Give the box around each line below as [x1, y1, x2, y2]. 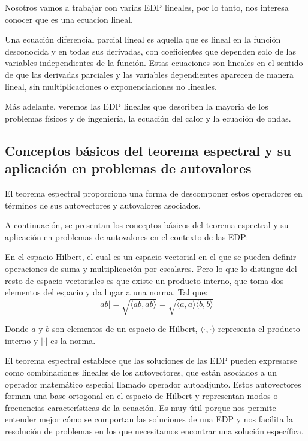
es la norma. [50, 334, 96, 346]
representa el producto [218, 322, 300, 335]
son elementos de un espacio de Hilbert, [52, 322, 198, 335]
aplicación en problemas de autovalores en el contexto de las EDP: [5, 230, 249, 243]
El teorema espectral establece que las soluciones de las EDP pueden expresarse [5, 354, 297, 367]
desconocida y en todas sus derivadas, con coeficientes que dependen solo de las [5, 44, 296, 57]
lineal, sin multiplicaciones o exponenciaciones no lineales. [5, 80, 217, 92]
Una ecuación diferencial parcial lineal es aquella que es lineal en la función [5, 33, 281, 46]
